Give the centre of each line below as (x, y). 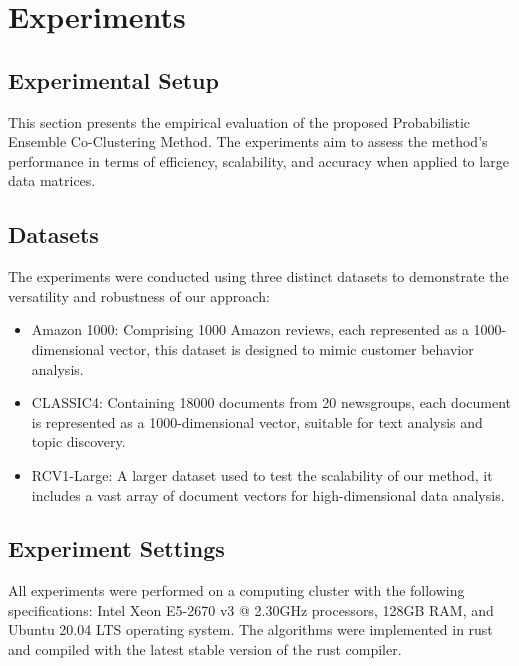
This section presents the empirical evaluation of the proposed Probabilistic (239, 121)
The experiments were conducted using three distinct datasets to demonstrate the (258, 276)
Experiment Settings (116, 548)
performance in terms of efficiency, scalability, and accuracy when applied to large (258, 160)
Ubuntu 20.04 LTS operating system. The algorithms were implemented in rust (250, 629)
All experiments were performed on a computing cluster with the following (236, 590)
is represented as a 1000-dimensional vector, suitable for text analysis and (257, 421)
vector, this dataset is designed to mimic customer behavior (291, 348)
